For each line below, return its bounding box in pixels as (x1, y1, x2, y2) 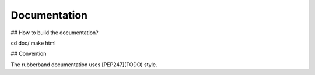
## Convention (10, 50, 47, 58)
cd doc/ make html (10, 40, 56, 47)
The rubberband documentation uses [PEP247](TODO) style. (10, 61, 157, 68)
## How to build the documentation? (10, 29, 99, 36)
